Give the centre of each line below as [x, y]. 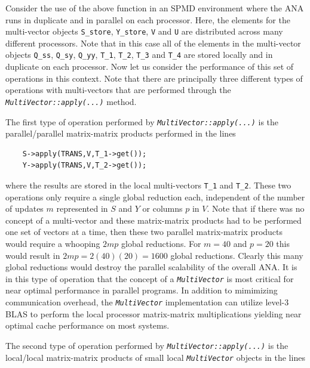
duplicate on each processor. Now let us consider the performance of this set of [150, 67]
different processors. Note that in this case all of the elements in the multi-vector [153, 43]
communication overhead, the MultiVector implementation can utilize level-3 [147, 302]
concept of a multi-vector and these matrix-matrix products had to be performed [154, 220]
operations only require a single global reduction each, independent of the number [155, 197]
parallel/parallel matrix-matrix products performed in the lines [121, 133]
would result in [33, 255]
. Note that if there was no [256, 208]
